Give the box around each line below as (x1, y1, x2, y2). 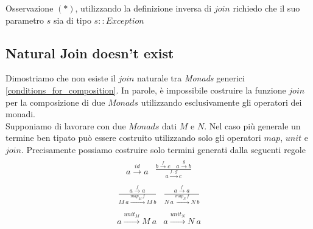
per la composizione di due (5, 95, 105, 108)
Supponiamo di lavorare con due (5, 119, 126, 132)
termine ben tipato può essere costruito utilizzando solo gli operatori (5, 131, 261, 144)
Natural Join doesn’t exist (5, 43, 174, 62)
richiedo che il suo (233, 2, 300, 14)
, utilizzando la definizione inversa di (75, 2, 212, 14)
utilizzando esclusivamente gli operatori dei (141, 95, 302, 108)
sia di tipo (53, 13, 91, 26)
